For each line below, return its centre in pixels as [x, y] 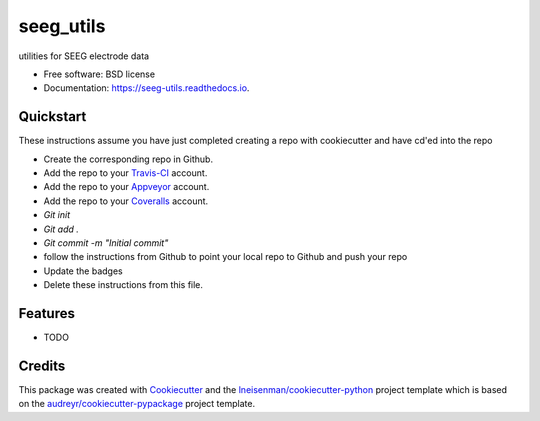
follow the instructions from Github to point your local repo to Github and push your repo [225, 257]
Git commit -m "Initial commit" [106, 242]
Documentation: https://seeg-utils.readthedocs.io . [146, 88]
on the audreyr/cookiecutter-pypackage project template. [136, 404]
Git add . [61, 229]
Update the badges [83, 271]
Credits [42, 365]
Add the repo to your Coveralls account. [126, 201]
